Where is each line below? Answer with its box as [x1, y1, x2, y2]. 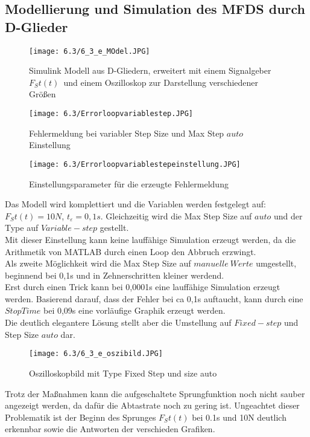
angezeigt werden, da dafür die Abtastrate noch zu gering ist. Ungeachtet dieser [5, 399, 300, 412]
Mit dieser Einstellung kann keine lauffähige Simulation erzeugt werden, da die [5, 233, 296, 245]
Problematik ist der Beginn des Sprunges [5, 410, 156, 423]
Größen [29, 88, 56, 100]
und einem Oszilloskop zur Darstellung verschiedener [63, 76, 259, 88]
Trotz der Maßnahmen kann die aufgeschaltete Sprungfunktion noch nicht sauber [5, 387, 305, 400]
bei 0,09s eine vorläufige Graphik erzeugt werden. [43, 304, 226, 317]
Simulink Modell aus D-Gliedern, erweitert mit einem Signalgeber [29, 64, 271, 77]
